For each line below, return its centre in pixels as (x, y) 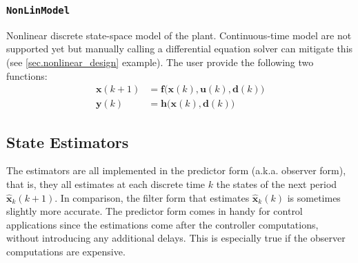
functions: (27, 75)
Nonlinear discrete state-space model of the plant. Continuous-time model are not (179, 35)
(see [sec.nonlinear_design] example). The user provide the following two (160, 62)
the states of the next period (277, 184)
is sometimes (314, 197)
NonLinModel (38, 10)
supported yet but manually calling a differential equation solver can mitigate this (180, 49)
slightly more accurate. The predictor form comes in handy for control (155, 211)
